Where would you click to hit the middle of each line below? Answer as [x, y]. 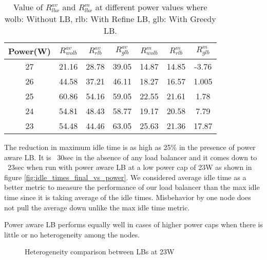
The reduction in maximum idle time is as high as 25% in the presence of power [130, 147]
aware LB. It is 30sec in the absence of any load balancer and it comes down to [131, 157]
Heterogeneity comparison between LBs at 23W [100, 252]
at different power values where [151, 7]
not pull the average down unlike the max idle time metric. [97, 207]
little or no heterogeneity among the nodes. [72, 234]
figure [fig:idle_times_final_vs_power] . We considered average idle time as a [125, 177]
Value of [28, 7]
